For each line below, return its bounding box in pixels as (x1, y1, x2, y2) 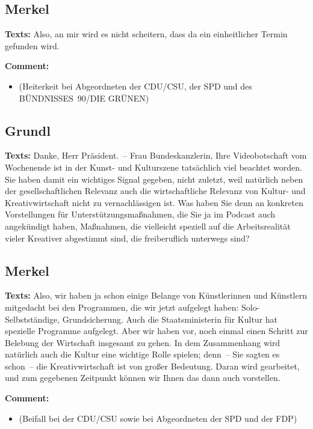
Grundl (5, 121, 51, 139)
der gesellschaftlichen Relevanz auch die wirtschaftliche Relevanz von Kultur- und (5, 184, 306, 197)
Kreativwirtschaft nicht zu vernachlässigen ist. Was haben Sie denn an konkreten (5, 196, 304, 208)
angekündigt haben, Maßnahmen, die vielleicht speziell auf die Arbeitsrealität (5, 219, 291, 232)
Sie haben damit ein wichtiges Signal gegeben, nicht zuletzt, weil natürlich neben (5, 172, 303, 185)
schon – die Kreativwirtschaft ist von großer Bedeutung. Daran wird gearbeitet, (5, 359, 300, 372)
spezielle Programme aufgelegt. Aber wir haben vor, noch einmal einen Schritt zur (5, 324, 308, 337)
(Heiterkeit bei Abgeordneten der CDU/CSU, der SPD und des (19, 79, 252, 92)
